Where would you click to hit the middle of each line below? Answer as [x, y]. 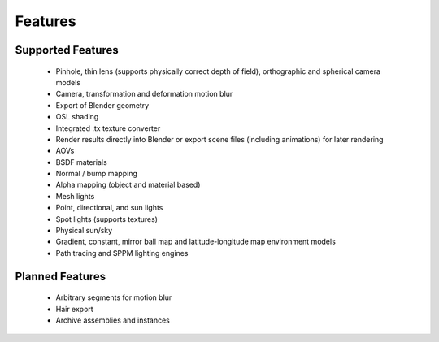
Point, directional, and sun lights [109, 208]
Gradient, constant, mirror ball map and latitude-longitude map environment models [196, 242]
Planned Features [61, 276]
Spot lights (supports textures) [107, 219]
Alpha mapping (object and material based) [128, 185]
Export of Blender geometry [102, 105]
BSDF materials [81, 162]
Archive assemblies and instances [113, 320]
